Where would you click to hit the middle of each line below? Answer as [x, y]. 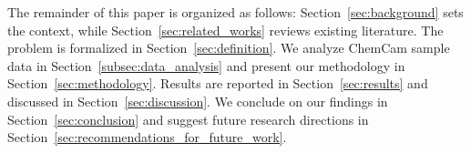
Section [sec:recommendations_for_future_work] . [147, 137]
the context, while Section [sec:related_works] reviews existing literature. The [225, 30]
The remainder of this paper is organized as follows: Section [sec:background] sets [235, 12]
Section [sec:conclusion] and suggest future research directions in [188, 119]
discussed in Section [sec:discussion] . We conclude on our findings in [198, 101]
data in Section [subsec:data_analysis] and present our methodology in [206, 65]
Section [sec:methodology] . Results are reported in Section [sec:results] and [218, 83]
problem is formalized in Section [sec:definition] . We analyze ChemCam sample [229, 48]
